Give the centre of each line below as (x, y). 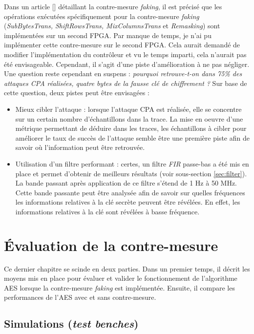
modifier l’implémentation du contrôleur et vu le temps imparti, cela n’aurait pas (125, 54)
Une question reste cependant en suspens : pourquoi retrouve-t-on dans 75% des (123, 73)
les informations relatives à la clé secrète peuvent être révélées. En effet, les (128, 202)
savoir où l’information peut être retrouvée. (80, 147)
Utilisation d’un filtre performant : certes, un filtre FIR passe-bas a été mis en (132, 163)
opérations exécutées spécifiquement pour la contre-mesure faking (102, 16)
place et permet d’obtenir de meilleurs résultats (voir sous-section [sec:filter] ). (131, 173)
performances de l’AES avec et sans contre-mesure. (80, 297)
